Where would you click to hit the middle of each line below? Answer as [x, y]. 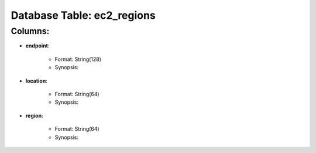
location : [37, 81]
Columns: [30, 31]
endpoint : [37, 46]
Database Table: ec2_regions [83, 15]
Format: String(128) [78, 59]
